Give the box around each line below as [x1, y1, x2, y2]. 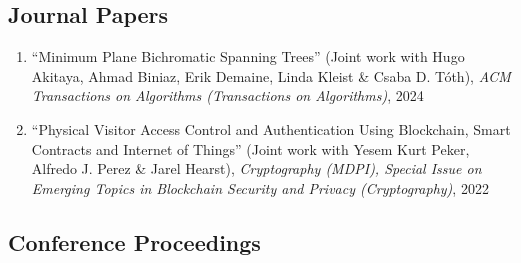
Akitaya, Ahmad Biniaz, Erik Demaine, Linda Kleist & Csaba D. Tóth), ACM [31, 65, 511, 86]
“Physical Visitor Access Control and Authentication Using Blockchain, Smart [31, 118, 511, 139]
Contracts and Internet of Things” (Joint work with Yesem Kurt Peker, [31, 138, 470, 159]
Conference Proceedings [8, 226, 261, 257]
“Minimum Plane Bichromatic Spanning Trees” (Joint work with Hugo [31, 46, 465, 67]
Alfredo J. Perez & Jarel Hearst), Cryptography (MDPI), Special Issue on [31, 158, 482, 179]
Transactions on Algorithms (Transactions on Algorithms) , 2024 [31, 85, 424, 106]
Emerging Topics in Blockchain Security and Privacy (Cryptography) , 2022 [31, 177, 489, 198]
